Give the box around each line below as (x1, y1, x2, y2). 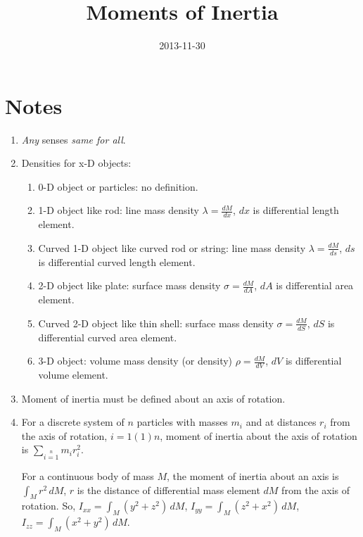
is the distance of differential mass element (77, 482, 260, 497)
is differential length (253, 203, 339, 217)
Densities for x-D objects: (21, 156, 132, 170)
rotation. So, (21, 498, 76, 513)
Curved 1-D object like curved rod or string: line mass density (38, 240, 306, 255)
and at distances (246, 415, 317, 429)
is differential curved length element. (38, 254, 196, 269)
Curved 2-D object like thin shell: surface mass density (38, 315, 274, 330)
